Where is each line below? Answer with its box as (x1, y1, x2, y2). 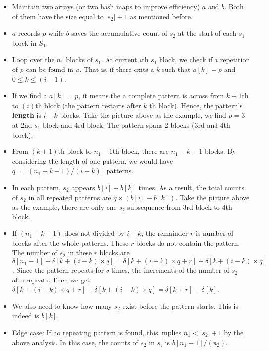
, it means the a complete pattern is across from (78, 90, 224, 101)
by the (224, 327, 244, 338)
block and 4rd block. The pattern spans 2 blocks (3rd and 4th (43, 119, 230, 130)
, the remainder (141, 228, 188, 238)
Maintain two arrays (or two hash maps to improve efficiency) (12, 1, 200, 11)
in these (68, 247, 92, 258)
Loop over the (12, 54, 54, 65)
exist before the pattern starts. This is (122, 300, 238, 311)
